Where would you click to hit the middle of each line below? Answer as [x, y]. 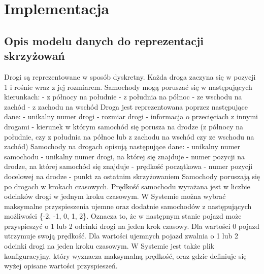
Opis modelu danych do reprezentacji [104, 40]
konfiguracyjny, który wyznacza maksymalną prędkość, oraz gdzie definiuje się [125, 255]
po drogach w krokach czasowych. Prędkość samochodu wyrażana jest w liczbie [127, 186]
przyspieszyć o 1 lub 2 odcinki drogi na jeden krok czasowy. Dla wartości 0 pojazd [132, 226]
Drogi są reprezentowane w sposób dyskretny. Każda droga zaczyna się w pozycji [130, 76]
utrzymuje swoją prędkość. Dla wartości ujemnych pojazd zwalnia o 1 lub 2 [121, 236]
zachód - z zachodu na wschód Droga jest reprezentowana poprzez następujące [126, 106]
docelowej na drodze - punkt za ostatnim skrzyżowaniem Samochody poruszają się [132, 176]
